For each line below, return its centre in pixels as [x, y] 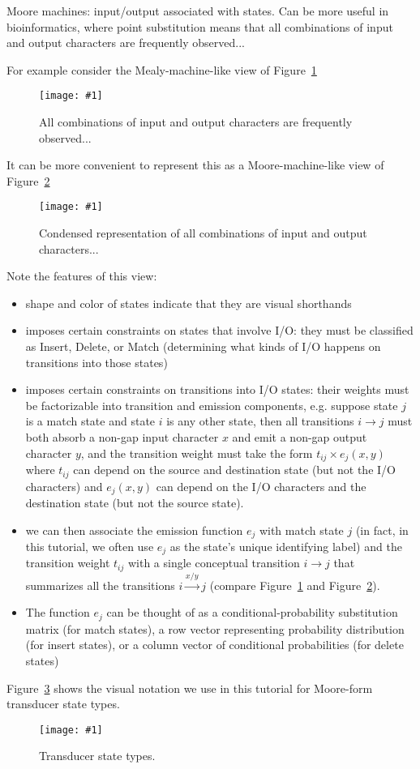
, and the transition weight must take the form [197, 453]
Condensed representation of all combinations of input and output [203, 233]
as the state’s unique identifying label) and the [286, 546]
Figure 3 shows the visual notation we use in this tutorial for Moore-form [190, 688]
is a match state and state [90, 421]
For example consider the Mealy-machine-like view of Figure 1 [162, 69]
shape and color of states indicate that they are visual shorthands [189, 303]
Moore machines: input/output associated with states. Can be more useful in [198, 11]
